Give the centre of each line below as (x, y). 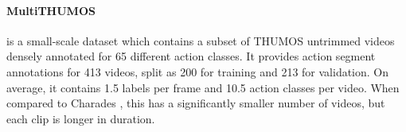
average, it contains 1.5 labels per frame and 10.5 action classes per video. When (203, 87)
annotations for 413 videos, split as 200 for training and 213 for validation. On (198, 71)
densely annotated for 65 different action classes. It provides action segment (191, 56)
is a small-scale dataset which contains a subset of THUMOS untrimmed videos (201, 40)
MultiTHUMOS (51, 10)
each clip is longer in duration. (81, 118)
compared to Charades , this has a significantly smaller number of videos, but (196, 103)
